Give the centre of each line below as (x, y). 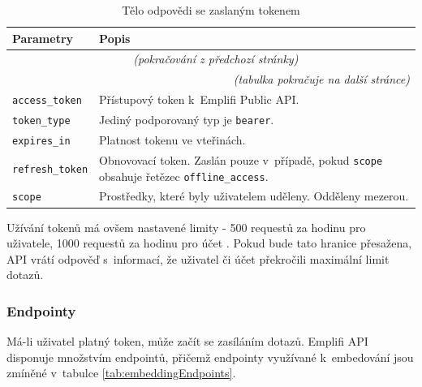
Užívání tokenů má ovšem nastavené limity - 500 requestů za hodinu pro (186, 227)
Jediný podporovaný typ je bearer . (187, 120)
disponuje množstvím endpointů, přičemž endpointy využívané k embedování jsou (210, 357)
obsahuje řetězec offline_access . (184, 176)
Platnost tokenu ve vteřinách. (172, 139)
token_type (41, 121)
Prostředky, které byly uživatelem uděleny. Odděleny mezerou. (254, 196)
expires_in (41, 141)
